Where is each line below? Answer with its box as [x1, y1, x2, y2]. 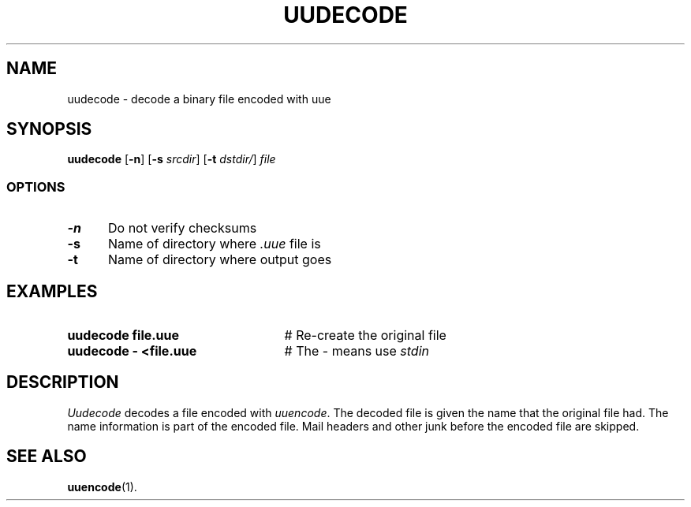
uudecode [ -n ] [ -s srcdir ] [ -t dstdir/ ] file [67, 152, 276, 166]
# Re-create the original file [284, 327, 446, 344]
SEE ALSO [6, 446, 87, 467]
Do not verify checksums [107, 220, 257, 237]
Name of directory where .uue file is [107, 236, 321, 252]
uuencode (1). [67, 479, 137, 494]
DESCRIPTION [6, 372, 119, 393]
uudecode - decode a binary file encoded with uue [67, 91, 331, 106]
